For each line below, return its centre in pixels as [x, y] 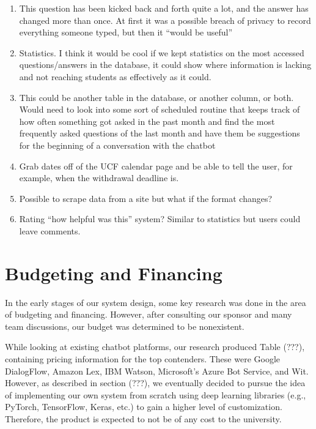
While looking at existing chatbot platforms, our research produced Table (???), [155, 347]
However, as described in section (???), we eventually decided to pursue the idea [155, 383]
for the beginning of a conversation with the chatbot [117, 145]
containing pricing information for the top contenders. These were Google [143, 359]
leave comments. [50, 230]
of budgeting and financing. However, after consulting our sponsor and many [149, 314]
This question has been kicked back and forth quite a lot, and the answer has [164, 8]
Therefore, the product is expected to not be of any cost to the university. [143, 418]
